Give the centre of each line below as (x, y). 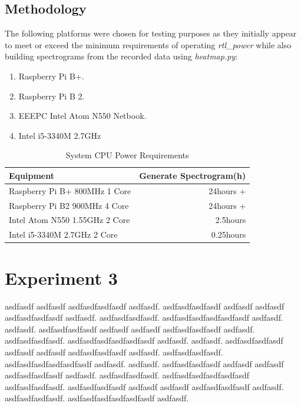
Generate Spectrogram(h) (193, 175)
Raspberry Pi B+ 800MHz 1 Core (70, 190)
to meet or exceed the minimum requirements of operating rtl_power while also (148, 44)
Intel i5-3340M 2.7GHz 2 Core (63, 234)
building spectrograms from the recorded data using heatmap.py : (121, 56)
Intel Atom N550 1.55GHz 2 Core (70, 220)
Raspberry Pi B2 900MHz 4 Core (69, 205)
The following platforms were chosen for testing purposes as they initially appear (151, 33)
